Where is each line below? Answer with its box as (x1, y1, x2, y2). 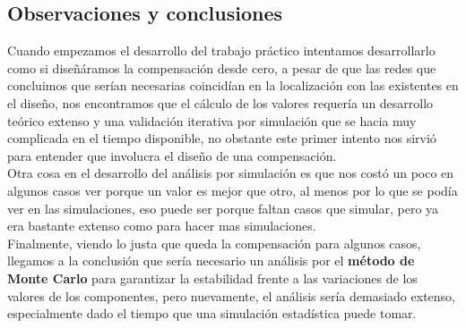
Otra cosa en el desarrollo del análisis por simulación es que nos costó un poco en (7, 164, 454, 182)
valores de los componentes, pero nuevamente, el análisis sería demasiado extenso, (7, 286, 455, 305)
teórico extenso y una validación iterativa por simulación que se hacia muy (7, 111, 417, 130)
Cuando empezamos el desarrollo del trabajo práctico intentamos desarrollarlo (7, 41, 436, 60)
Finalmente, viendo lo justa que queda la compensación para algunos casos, (7, 233, 421, 252)
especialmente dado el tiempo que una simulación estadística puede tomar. (7, 304, 417, 323)
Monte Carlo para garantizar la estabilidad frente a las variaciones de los (7, 268, 418, 287)
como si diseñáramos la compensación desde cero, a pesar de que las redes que (7, 58, 436, 77)
